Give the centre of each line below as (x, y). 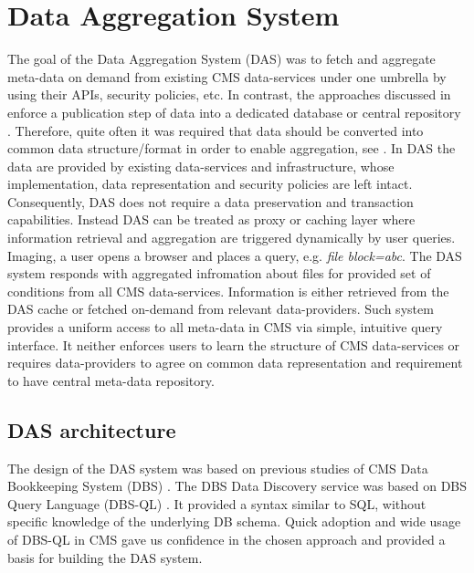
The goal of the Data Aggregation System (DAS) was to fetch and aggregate (221, 59)
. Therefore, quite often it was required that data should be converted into (216, 130)
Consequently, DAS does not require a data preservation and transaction (211, 201)
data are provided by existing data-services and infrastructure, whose (201, 166)
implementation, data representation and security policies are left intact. (210, 184)
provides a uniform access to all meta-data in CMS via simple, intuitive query (225, 327)
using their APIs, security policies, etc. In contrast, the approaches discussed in (229, 94)
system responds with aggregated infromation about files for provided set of (219, 273)
